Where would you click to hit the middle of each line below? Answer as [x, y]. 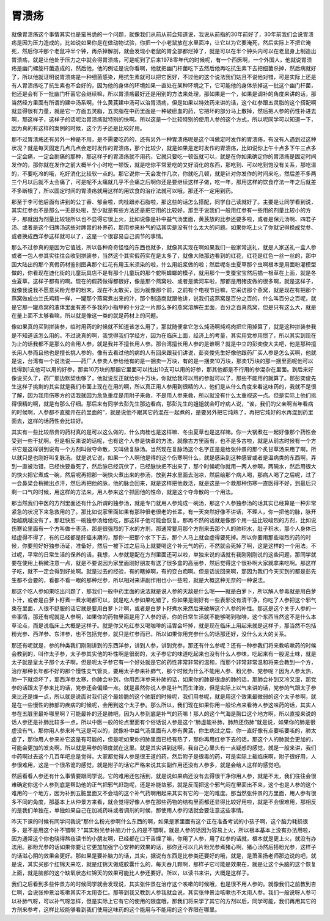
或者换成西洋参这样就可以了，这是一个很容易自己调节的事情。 [89, 236]
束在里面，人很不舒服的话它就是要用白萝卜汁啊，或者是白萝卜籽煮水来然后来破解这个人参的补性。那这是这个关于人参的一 [164, 608]
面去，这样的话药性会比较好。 [49, 421]
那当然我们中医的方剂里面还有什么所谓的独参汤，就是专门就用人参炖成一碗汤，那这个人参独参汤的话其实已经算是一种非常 [164, 503]
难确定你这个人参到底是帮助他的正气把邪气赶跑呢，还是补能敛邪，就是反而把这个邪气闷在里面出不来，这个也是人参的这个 [164, 784]
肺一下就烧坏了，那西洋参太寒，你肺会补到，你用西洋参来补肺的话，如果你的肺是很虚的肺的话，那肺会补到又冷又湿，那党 [164, 679]
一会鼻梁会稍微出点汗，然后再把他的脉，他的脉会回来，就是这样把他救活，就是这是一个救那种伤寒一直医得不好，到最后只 [164, 483]
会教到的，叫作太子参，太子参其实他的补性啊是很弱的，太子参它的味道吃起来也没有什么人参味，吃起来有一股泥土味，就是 [164, 653]
